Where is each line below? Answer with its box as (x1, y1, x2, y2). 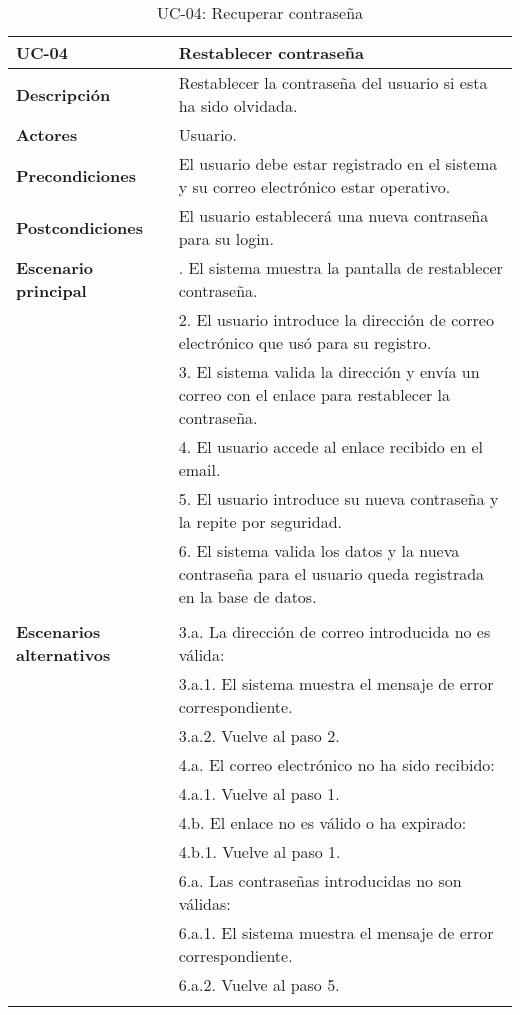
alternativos (16, 643, 111, 666)
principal (16, 279, 87, 302)
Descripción (16, 82, 111, 106)
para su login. (178, 227, 274, 250)
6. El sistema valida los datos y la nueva (178, 539, 460, 562)
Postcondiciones (16, 215, 144, 239)
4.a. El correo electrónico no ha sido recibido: (178, 753, 495, 776)
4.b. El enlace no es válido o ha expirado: (178, 811, 467, 834)
